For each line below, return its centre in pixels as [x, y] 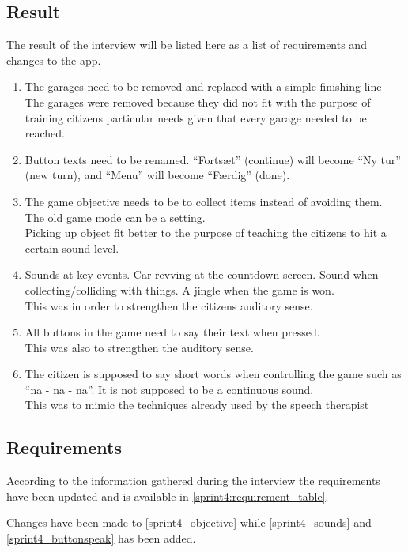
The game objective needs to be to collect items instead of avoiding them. [204, 201]
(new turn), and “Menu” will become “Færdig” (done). [157, 175]
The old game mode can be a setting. [115, 217]
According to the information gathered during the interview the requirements [193, 481]
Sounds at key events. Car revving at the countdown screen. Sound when [202, 274]
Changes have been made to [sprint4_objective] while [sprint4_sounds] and [189, 522]
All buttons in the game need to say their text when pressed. [172, 332]
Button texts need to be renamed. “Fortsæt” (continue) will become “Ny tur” [213, 159]
